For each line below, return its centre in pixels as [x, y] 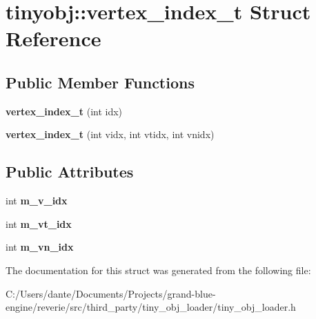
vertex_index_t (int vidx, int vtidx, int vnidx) [110, 134]
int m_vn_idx [40, 247]
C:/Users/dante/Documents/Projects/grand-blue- [111, 293]
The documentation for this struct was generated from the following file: [158, 270]
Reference [53, 38]
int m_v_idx [37, 201]
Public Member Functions [100, 82]
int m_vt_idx [39, 223]
